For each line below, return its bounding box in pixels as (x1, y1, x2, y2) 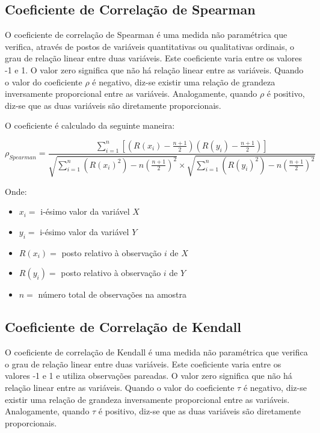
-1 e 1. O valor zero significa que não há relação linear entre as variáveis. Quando (5, 63, 304, 76)
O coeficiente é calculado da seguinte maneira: (5, 119, 175, 132)
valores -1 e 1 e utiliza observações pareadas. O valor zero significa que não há (5, 369, 292, 382)
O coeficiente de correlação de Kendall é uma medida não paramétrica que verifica (5, 346, 308, 358)
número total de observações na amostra (38, 288, 187, 301)
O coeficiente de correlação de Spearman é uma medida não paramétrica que (5, 28, 288, 41)
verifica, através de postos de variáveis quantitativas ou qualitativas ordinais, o (5, 40, 294, 52)
